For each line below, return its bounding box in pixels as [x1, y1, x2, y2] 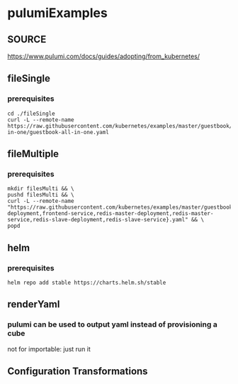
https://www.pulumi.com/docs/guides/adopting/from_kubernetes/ [7, 52, 200, 60]
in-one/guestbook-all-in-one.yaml [7, 128, 110, 136]
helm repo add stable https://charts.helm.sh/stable [7, 279, 166, 287]
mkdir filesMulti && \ [7, 185, 74, 192]
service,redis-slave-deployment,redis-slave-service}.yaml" [7, 216, 189, 224]
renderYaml [7, 298, 60, 310]
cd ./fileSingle [7, 110, 55, 117]
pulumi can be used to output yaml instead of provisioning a [7, 319, 217, 329]
